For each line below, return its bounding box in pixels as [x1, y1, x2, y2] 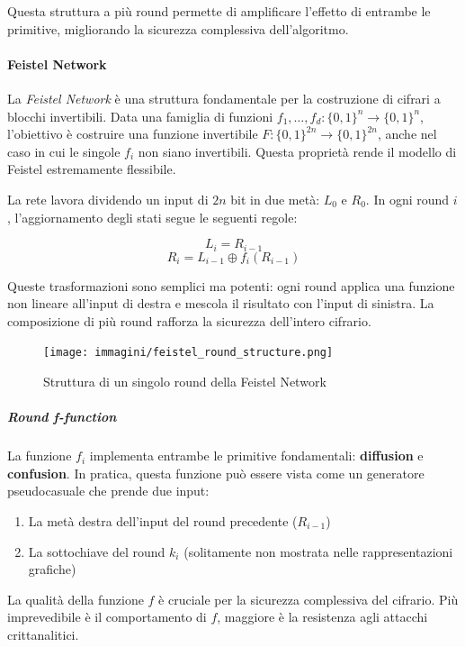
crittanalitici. [7, 624, 79, 643]
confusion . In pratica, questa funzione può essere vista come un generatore [7, 463, 425, 482]
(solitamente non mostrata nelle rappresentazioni [183, 542, 453, 560]
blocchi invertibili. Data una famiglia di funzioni [7, 106, 273, 125]
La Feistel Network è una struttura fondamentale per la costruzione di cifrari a [7, 88, 441, 107]
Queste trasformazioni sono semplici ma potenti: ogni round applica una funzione [7, 276, 455, 295]
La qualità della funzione [7, 589, 144, 608]
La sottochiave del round [28, 542, 165, 560]
